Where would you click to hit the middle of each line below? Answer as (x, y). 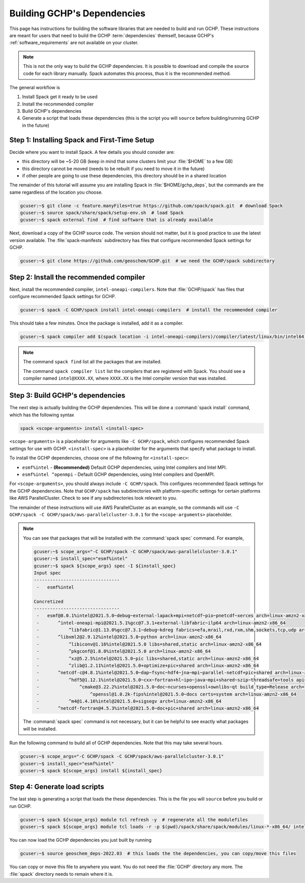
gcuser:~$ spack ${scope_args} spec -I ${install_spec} (105, 566)
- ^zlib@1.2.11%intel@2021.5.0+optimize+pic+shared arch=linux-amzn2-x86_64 (148, 666)
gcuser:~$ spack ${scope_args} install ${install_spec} (91, 770)
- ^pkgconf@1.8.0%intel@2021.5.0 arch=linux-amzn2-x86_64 (124, 651)
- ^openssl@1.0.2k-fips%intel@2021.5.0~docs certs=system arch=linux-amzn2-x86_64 (166, 694)
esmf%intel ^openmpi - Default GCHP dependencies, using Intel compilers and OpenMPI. (118, 474)
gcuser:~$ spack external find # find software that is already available (117, 220)
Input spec (47, 573)
